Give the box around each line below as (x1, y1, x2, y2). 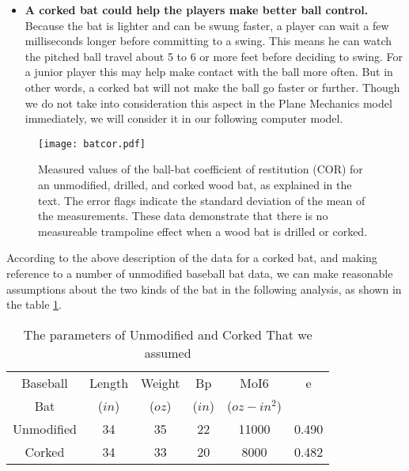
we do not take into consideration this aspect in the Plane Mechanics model (25, 94, 392, 111)
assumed (144, 343, 191, 362)
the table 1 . (6, 296, 62, 313)
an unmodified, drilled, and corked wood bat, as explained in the (38, 177, 352, 192)
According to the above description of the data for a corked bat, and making (6, 249, 377, 266)
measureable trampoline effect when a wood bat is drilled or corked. (38, 222, 368, 239)
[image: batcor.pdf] (38, 138, 146, 150)
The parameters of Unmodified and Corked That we (23, 325, 312, 344)
